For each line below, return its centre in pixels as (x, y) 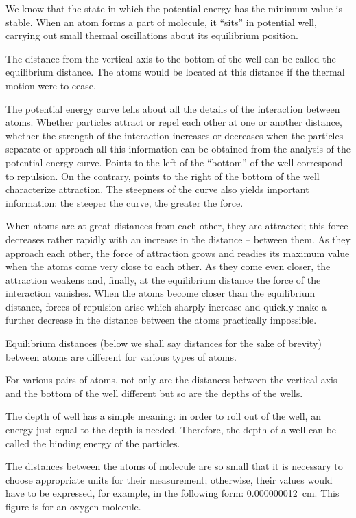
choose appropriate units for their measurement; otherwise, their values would (169, 479)
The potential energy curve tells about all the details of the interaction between (173, 108)
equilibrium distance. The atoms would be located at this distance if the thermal (175, 72)
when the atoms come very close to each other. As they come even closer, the (168, 266)
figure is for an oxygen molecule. (73, 506)
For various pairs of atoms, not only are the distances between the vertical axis (171, 380)
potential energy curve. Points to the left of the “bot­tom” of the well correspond (174, 162)
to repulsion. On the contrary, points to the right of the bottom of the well (163, 176)
